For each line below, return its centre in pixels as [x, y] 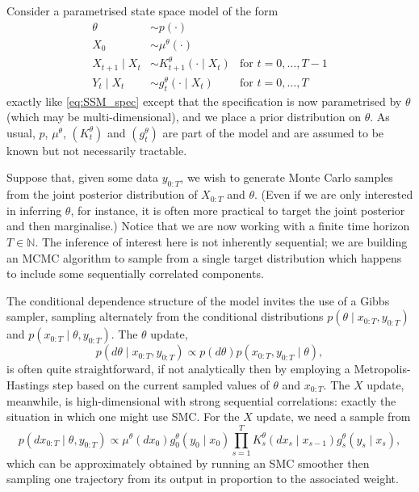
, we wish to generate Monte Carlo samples [287, 177]
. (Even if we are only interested [333, 194]
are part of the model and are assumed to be [273, 132]
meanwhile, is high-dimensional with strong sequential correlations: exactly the [201, 400]
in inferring [34, 210]
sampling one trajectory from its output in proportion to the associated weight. [203, 479]
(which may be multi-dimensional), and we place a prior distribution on [184, 117]
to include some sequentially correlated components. [135, 273]
